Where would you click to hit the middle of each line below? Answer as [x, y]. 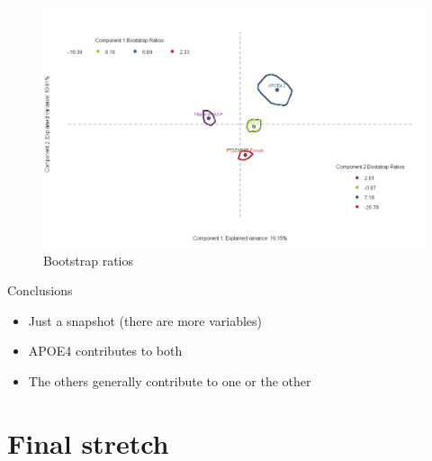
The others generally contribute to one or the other [170, 381]
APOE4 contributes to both [105, 351]
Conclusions [40, 290]
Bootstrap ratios [88, 260]
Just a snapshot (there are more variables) [145, 320]
